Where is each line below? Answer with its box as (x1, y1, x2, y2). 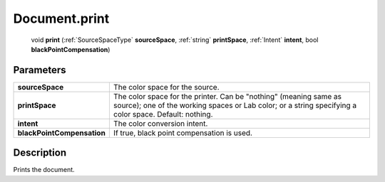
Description (13, 146, 67, 159)
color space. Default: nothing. (113, 109, 213, 119)
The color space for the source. (113, 82, 220, 92)
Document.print (13, 11, 110, 26)
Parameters (13, 64, 66, 76)
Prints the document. (13, 166, 75, 174)
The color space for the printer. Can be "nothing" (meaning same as (113, 91, 342, 101)
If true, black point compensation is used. (113, 128, 253, 138)
